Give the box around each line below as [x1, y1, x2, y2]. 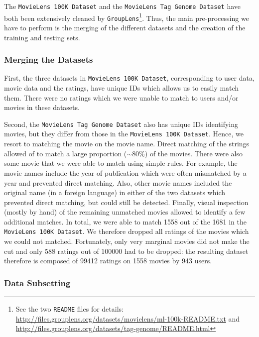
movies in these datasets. [4, 102, 80, 112]
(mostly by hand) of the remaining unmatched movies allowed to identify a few [4, 207, 246, 217]
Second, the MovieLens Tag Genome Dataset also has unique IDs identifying [4, 118, 239, 129]
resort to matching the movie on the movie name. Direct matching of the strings [4, 138, 250, 149]
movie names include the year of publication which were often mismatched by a [4, 167, 247, 178]
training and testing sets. [4, 32, 80, 42]
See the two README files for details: [15, 304, 124, 314]
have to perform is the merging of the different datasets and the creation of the [4, 22, 246, 32]
